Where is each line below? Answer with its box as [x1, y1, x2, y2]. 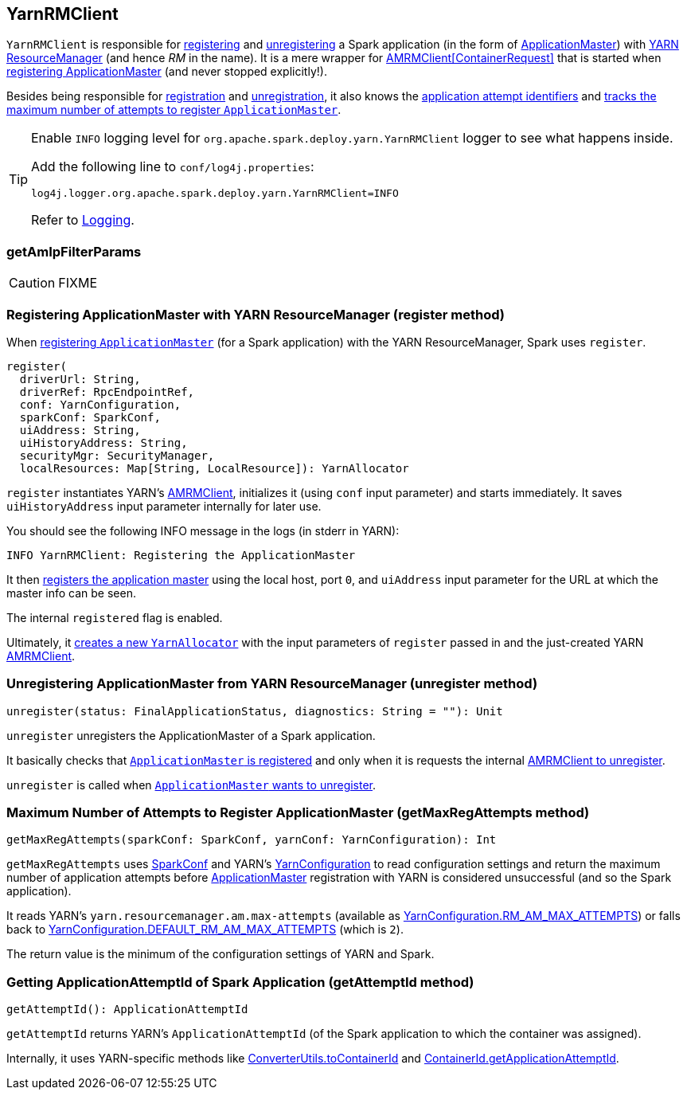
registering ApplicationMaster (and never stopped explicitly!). [6, 65, 327, 79]
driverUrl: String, [19, 372, 141, 386]
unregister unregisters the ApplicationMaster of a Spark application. [6, 728, 376, 742]
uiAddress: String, [19, 423, 141, 436]
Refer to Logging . [31, 212, 135, 229]
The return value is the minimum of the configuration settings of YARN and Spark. [6, 947, 435, 961]
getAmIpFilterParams [6, 243, 142, 260]
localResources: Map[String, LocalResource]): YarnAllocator [19, 461, 409, 475]
